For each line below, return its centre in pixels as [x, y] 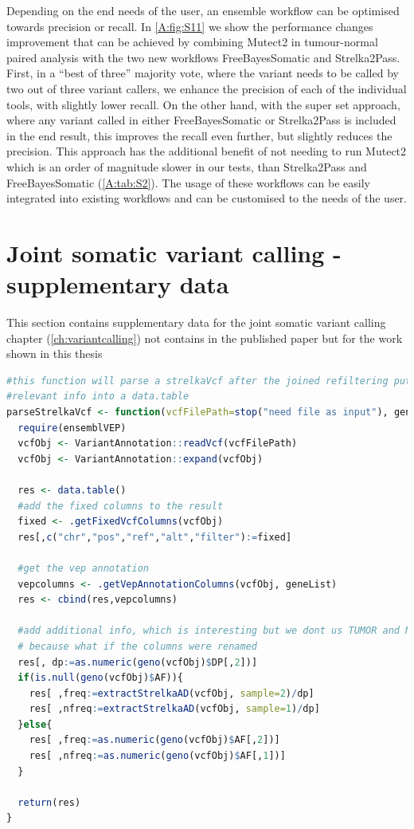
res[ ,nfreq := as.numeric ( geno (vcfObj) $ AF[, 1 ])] [157, 756]
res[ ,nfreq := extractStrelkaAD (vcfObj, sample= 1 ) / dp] [174, 709]
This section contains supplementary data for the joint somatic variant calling [196, 322]
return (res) [49, 802]
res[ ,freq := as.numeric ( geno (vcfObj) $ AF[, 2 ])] [154, 740]
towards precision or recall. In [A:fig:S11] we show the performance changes [190, 26]
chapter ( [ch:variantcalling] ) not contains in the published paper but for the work [205, 338]
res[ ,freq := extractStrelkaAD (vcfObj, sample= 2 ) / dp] [172, 693]
